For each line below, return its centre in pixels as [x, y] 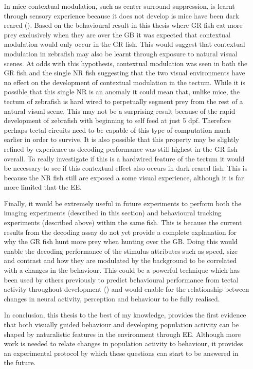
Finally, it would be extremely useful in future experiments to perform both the [123, 203]
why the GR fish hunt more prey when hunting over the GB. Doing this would [121, 241]
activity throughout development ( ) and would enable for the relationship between [126, 289]
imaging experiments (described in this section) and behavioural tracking [113, 213]
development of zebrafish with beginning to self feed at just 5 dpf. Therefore [117, 120]
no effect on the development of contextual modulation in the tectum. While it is [125, 82]
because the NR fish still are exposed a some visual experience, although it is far [124, 177]
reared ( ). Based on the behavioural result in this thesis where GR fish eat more [123, 25]
